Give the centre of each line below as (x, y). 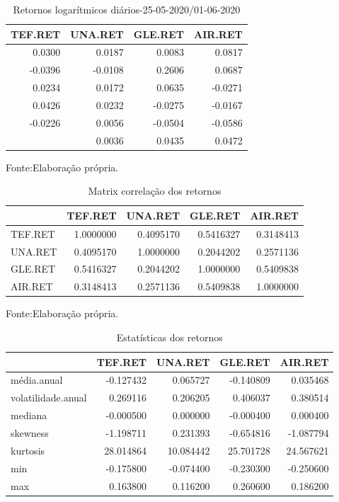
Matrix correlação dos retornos (155, 191)
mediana (29, 415)
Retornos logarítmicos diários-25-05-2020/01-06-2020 (127, 9)
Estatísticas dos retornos (169, 337)
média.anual (37, 380)
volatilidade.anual (49, 398)
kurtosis (28, 450)
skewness (30, 432)
